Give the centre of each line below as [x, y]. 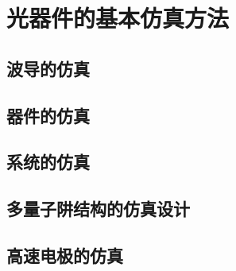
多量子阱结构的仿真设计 [98, 209]
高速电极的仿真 [65, 255]
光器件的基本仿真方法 [118, 18]
